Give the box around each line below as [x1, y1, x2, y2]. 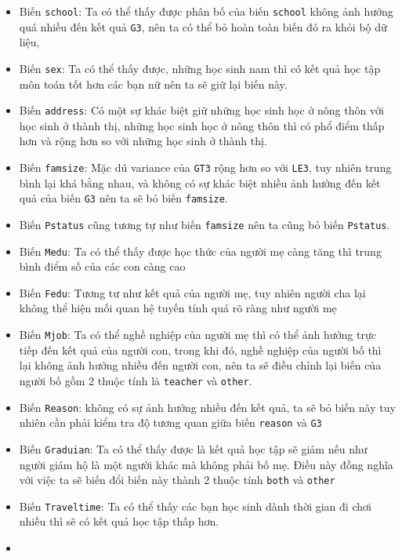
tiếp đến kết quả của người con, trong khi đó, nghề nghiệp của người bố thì [19, 341, 382, 358]
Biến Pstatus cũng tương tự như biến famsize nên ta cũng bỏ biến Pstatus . [19, 216, 390, 232]
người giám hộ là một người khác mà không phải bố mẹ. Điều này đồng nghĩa [19, 456, 393, 472]
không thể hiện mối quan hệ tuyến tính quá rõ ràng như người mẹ [19, 300, 337, 316]
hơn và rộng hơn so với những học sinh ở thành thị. [19, 133, 267, 149]
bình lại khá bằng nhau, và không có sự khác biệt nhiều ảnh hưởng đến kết [19, 174, 381, 191]
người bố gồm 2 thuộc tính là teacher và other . [19, 372, 252, 388]
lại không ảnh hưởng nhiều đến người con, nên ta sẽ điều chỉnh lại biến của [19, 357, 382, 373]
